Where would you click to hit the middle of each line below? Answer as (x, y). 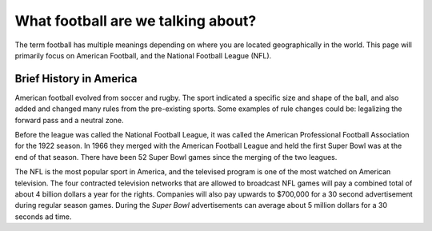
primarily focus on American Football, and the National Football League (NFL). (143, 55)
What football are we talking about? (136, 21)
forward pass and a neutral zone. (69, 120)
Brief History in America (76, 79)
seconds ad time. (43, 217)
